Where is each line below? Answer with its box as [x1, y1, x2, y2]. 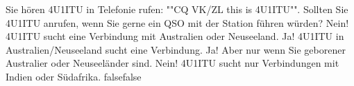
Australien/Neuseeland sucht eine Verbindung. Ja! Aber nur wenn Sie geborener [6, 42, 346, 56]
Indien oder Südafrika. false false [6, 69, 142, 83]
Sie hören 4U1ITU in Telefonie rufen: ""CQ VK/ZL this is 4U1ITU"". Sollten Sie [6, 2, 348, 16]
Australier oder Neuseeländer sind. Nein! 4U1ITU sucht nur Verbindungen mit [6, 56, 339, 70]
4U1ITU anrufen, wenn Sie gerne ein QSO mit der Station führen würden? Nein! [6, 15, 349, 30]
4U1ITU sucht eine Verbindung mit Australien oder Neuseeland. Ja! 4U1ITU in [6, 29, 344, 43]
